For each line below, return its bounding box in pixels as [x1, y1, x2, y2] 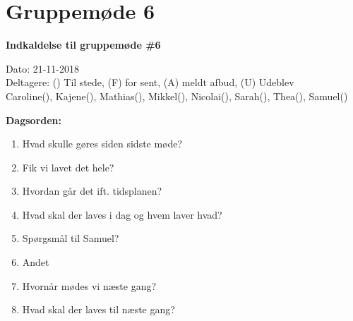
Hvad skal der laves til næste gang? [22, 302, 175, 317]
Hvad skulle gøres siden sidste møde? [22, 136, 183, 151]
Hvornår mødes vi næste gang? [22, 278, 157, 293]
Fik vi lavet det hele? [22, 159, 114, 174]
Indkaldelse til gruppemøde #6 [6, 37, 161, 52]
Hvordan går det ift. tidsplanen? [22, 183, 162, 198]
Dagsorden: [6, 112, 62, 127]
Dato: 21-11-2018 [6, 61, 80, 75]
